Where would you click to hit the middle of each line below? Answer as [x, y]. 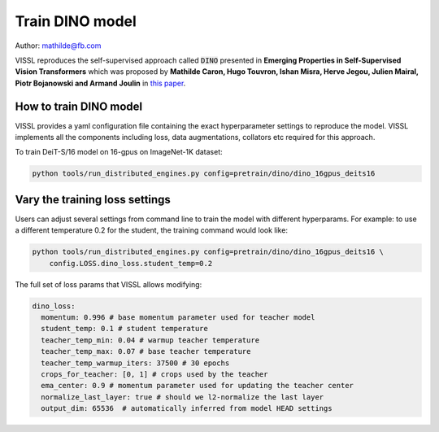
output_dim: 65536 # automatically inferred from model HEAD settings [187, 408]
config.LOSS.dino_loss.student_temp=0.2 [131, 263]
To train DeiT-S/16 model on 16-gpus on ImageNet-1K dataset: [119, 152]
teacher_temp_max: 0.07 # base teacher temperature [146, 351]
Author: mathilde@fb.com [58, 46]
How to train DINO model [79, 106]
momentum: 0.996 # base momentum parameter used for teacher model [178, 318]
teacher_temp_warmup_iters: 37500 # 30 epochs [135, 363]
